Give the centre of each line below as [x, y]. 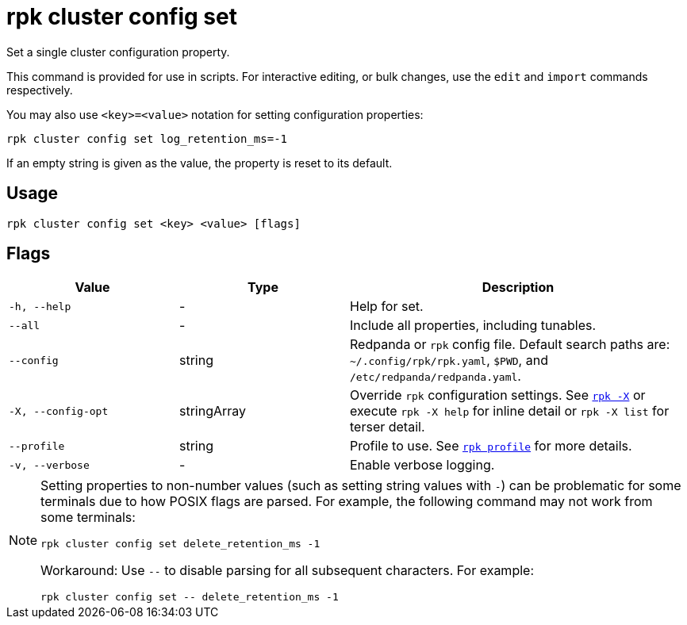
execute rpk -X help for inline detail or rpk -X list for [510, 411]
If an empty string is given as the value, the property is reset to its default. [200, 163]
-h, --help [40, 306]
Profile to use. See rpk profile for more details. [491, 446]
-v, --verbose [49, 465]
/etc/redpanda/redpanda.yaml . [436, 376]
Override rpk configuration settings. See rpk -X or [498, 395]
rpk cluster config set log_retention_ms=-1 [147, 138]
